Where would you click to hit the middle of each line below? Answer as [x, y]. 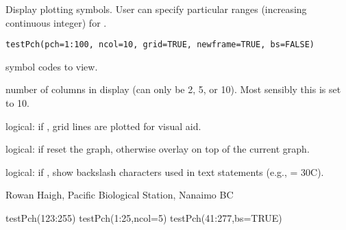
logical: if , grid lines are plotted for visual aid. [103, 126]
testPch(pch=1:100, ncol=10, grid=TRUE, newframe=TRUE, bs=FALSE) [160, 45]
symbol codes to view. [52, 66]
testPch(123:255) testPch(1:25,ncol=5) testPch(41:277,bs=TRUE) [144, 218]
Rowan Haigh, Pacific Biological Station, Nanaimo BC [120, 195]
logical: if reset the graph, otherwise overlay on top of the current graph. [158, 149]
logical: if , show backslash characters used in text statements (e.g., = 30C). [165, 171]
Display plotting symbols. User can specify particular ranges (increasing [156, 9]
